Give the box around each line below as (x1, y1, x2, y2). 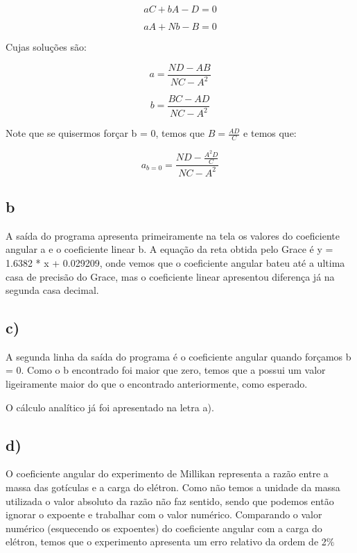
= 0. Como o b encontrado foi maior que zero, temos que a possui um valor (6, 363, 326, 377)
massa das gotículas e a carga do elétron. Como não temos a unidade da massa (6, 480, 340, 495)
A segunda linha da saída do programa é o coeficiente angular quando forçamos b (6, 349, 351, 363)
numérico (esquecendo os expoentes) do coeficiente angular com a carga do (6, 520, 322, 535)
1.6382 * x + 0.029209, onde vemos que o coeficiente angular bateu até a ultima (6, 255, 345, 270)
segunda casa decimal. (6, 283, 99, 297)
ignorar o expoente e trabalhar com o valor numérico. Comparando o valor (6, 507, 322, 522)
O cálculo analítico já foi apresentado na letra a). (6, 399, 214, 414)
